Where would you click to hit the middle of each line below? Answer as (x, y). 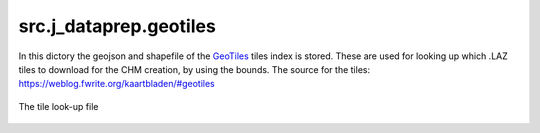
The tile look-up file (58, 106)
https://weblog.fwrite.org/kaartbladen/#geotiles (116, 84)
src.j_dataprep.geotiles (117, 26)
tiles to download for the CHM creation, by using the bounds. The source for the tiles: (194, 69)
